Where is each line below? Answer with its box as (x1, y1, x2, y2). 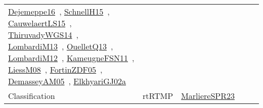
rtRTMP (143, 90, 173, 101)
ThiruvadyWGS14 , (8, 29, 78, 40)
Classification (8, 90, 55, 101)
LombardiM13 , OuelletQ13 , (8, 40, 113, 52)
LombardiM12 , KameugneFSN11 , (8, 52, 135, 64)
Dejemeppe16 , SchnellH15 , (8, 6, 110, 17)
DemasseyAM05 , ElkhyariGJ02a (8, 75, 126, 87)
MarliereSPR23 (181, 90, 235, 101)
